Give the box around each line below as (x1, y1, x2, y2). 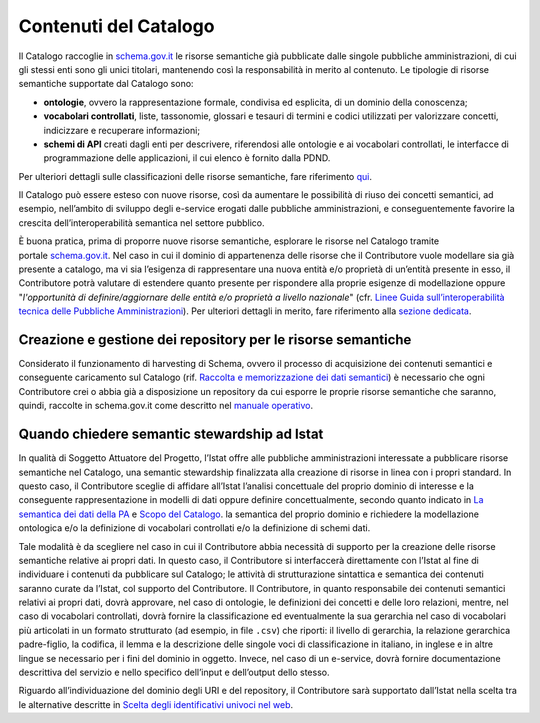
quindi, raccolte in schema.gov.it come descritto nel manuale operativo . (18, 400, 314, 412)
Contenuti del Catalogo (18, 15, 215, 37)
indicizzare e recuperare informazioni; (43, 124, 200, 136)
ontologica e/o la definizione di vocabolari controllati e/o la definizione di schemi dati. (18, 522, 371, 534)
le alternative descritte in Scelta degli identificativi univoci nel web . (18, 698, 294, 710)
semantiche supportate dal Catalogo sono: (18, 78, 194, 90)
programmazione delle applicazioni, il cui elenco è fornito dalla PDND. (43, 152, 331, 164)
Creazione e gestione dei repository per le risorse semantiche (18, 331, 412, 348)
